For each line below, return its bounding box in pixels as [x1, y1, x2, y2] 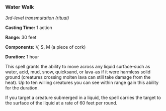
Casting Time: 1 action [5, 25, 53, 31]
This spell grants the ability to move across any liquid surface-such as [5, 64, 150, 70]
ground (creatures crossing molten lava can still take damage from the [5, 74, 151, 80]
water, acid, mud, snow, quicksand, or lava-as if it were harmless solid [5, 69, 151, 75]
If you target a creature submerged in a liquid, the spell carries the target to [5, 94, 161, 101]
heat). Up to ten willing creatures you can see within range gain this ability [5, 79, 159, 86]
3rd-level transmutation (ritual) [5, 15, 69, 21]
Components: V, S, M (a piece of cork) [5, 44, 86, 50]
